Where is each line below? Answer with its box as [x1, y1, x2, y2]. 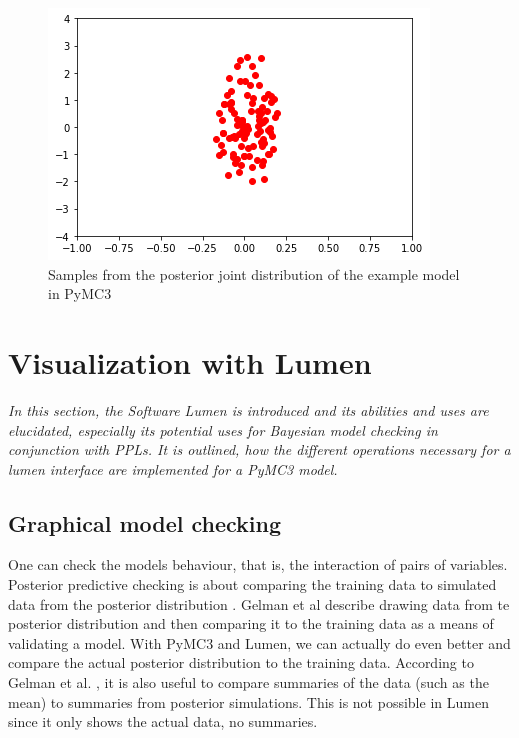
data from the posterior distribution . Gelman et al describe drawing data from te [8, 593, 510, 614]
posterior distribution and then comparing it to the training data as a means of [8, 613, 494, 634]
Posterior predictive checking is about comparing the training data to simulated [8, 574, 497, 595]
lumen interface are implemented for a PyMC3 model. [8, 458, 338, 479]
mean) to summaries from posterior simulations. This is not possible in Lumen [8, 691, 489, 712]
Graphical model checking [8, 507, 282, 538]
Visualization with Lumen [8, 341, 372, 382]
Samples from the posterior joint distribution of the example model [48, 263, 460, 284]
